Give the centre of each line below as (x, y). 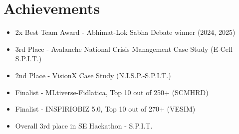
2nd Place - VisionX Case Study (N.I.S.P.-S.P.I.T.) (93, 75)
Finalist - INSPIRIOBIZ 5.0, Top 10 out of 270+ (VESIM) (105, 109)
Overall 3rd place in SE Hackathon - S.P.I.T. (84, 125)
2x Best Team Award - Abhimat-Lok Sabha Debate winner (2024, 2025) (125, 32)
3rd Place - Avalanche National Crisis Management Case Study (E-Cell (124, 49)
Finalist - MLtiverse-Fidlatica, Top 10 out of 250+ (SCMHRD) (112, 92)
